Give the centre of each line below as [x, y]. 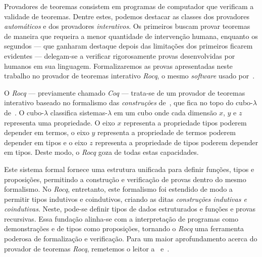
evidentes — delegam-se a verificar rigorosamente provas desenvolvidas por [120, 55]
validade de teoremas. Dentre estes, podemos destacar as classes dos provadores [127, 16]
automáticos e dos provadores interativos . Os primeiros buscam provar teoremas [127, 26]
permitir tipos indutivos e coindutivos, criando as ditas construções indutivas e [125, 199]
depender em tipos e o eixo [46, 142]
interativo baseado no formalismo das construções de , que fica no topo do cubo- [128, 102]
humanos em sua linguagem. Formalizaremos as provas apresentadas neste [118, 66]
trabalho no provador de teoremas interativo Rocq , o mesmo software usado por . [129, 76]
